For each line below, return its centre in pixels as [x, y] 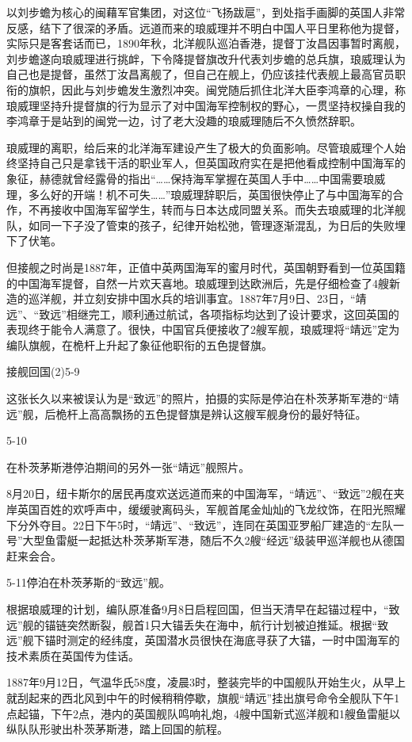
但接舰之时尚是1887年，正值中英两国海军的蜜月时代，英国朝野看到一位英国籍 [206, 267]
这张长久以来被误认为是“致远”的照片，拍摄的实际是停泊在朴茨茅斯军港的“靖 [203, 398]
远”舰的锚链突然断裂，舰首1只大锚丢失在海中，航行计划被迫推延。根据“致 [198, 624]
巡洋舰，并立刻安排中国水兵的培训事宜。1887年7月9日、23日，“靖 [197, 298]
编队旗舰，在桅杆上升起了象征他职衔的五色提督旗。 [139, 344]
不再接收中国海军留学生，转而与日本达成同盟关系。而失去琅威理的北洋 [211, 210]
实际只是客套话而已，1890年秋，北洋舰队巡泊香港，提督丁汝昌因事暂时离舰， [206, 43]
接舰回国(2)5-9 [43, 371]
